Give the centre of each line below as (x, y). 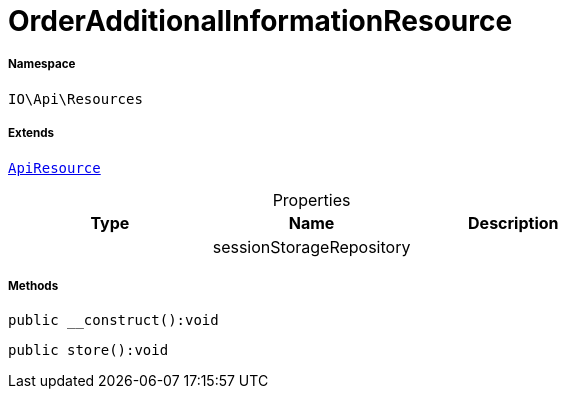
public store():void (88, 350)
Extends (31, 133)
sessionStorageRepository (311, 246)
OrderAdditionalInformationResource (260, 21)
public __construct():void (113, 320)
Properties (311, 199)
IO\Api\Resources (75, 98)
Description (513, 222)
